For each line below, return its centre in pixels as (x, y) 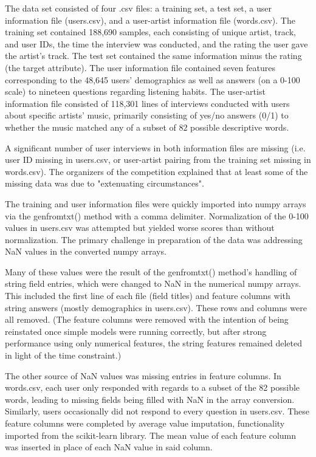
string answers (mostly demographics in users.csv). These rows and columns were (156, 307)
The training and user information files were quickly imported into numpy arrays (156, 203)
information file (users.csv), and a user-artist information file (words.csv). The (150, 20)
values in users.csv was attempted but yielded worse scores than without (140, 228)
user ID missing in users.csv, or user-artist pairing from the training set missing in (158, 160)
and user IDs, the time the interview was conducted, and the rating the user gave (156, 43)
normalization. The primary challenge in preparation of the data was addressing (154, 239)
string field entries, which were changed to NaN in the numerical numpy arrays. (153, 283)
